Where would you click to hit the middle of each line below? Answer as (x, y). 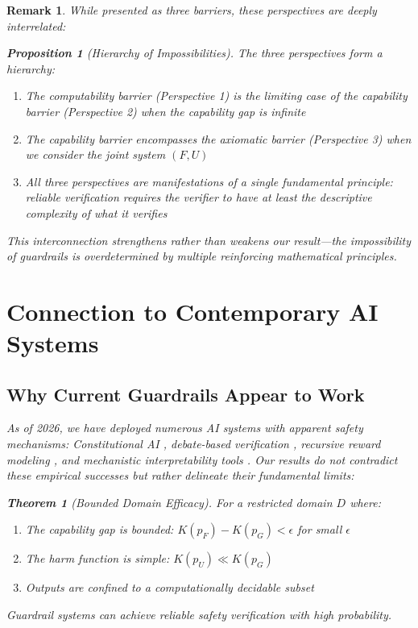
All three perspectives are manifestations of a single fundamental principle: (209, 181)
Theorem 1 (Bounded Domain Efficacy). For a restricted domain (170, 502)
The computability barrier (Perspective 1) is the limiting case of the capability (216, 96)
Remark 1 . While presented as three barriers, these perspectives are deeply (192, 10)
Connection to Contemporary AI (192, 311)
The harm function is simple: (97, 558)
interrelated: (36, 25)
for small (320, 529)
